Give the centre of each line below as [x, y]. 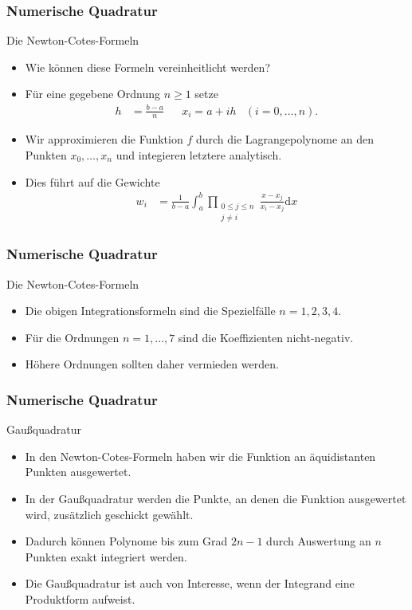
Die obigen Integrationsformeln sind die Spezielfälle [150, 311]
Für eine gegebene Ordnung [92, 94]
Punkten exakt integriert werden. [106, 556]
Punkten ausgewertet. [78, 472]
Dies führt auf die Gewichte [92, 181]
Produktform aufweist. [80, 598]
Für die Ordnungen [72, 337]
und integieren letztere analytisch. [199, 154]
